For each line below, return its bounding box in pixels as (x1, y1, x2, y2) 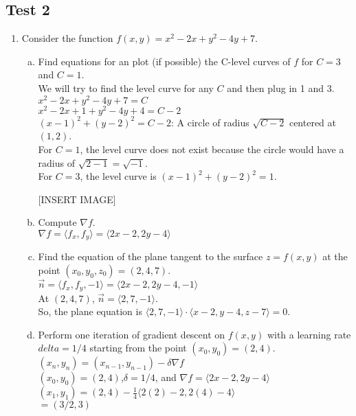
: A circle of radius (170, 115, 249, 129)
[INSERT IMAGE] (38, 192, 116, 206)
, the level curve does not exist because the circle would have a (80, 141, 344, 156)
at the (322, 249, 348, 264)
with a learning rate (267, 327, 351, 341)
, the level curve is (80, 169, 157, 183)
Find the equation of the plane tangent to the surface (38, 249, 263, 264)
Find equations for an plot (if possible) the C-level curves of (38, 54, 291, 68)
